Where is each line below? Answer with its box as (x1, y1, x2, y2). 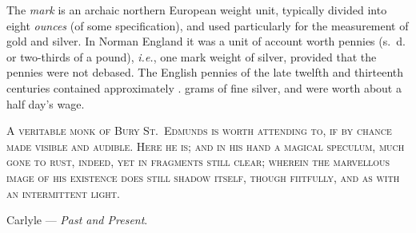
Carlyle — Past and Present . (6, 211, 148, 228)
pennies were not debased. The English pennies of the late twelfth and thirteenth (6, 64, 404, 81)
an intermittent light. (6, 184, 120, 201)
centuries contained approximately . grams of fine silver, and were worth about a (6, 79, 402, 96)
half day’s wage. (6, 95, 85, 112)
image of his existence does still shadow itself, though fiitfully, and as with (6, 168, 400, 185)
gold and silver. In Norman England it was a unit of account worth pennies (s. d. (6, 33, 406, 49)
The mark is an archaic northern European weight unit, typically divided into (6, 2, 387, 18)
